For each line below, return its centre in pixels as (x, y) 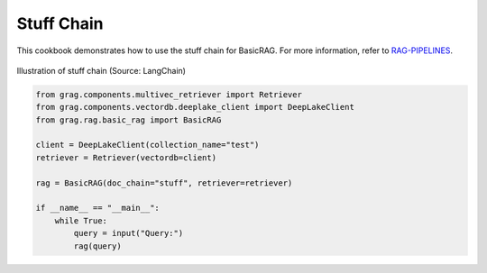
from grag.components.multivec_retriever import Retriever (169, 94)
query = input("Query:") (129, 233)
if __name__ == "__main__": (97, 208)
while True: (81, 220)
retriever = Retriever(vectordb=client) (126, 157)
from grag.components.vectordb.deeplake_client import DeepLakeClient (195, 107)
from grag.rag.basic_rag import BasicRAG (129, 120)
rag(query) (97, 246)
